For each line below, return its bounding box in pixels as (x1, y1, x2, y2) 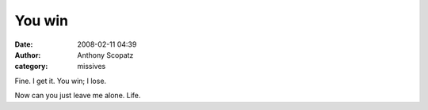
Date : (14, 40, 33, 49)
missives (77, 62, 106, 71)
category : (14, 62, 48, 71)
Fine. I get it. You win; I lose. (14, 76, 107, 85)
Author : (14, 50, 41, 59)
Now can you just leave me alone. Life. (14, 91, 141, 101)
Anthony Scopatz (77, 50, 134, 59)
